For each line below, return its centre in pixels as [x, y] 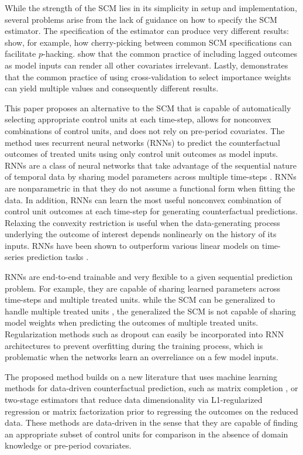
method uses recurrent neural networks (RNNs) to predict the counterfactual [142, 142]
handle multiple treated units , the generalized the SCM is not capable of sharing [150, 311]
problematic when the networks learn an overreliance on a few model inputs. [142, 357]
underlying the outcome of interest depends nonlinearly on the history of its [141, 234]
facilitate [20, 54]
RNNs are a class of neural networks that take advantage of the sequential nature [151, 165]
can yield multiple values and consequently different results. [112, 88]
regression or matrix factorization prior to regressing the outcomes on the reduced [151, 411]
